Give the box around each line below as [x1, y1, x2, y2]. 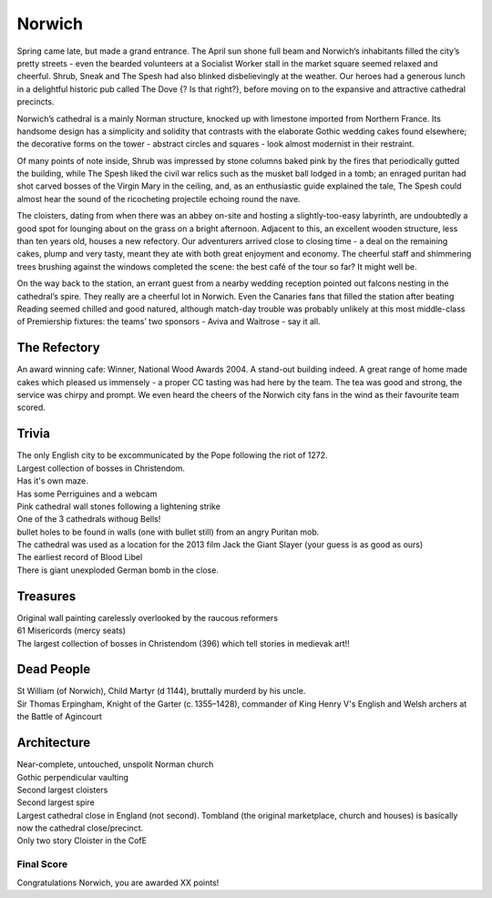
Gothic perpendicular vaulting [16, 771, 129, 782]
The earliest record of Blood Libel [16, 552, 143, 563]
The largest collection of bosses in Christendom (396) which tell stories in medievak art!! [16, 638, 350, 648]
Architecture [16, 735, 91, 750]
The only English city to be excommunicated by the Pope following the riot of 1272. [16, 450, 328, 461]
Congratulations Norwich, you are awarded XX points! [16, 877, 220, 888]
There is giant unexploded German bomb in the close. [16, 565, 219, 576]
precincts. [16, 97, 55, 107]
